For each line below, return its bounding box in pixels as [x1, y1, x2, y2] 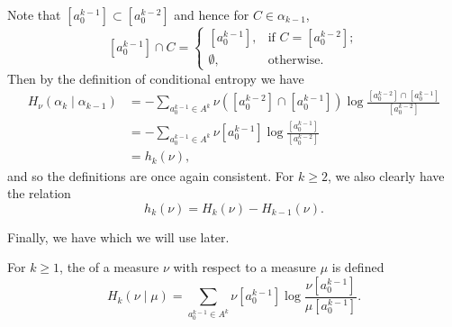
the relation [7, 184, 71, 203]
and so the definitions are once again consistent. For [7, 166, 294, 185]
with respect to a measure [173, 258, 316, 277]
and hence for [174, 5, 249, 23]
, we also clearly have [327, 166, 445, 185]
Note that [7, 5, 61, 23]
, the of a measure [59, 258, 159, 277]
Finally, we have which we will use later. [7, 227, 230, 246]
